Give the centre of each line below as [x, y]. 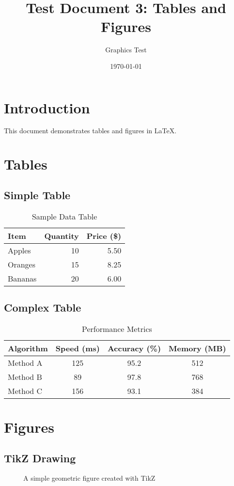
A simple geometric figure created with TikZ [89, 478]
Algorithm [28, 348]
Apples [19, 250]
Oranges [22, 264]
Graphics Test [126, 50]
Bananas [22, 278]
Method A [25, 362]
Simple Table [37, 195]
